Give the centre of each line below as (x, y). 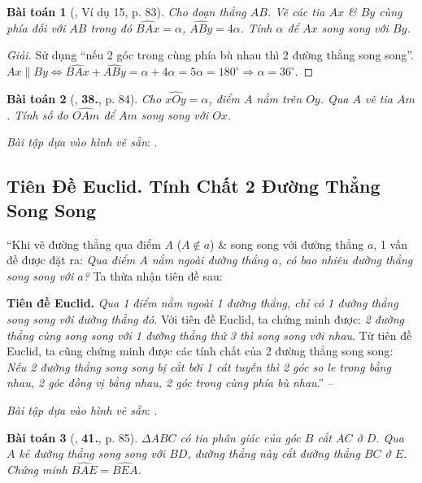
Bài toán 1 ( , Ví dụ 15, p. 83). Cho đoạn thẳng (126, 11)
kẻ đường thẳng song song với (92, 453)
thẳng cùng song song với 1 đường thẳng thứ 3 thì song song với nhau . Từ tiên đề (209, 335)
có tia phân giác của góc (240, 437)
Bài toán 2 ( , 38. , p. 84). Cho (84, 99)
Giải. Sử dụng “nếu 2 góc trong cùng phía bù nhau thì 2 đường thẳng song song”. (210, 55)
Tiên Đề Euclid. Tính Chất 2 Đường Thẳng (194, 186)
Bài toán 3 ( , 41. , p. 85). (72, 437)
